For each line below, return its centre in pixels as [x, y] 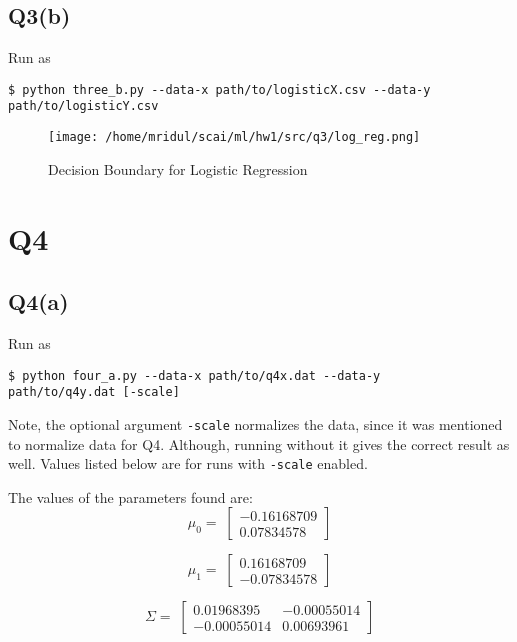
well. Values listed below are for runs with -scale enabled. [188, 463]
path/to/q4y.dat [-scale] [94, 392]
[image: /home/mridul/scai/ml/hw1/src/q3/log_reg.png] [234, 137]
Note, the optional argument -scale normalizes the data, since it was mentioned [255, 423]
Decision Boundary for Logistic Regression [178, 168]
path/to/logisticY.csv [83, 106]
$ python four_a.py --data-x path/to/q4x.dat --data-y [194, 375]
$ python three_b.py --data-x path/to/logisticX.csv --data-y [219, 89]
